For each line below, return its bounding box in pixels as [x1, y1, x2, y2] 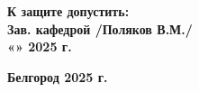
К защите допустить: [7, 2, 130, 20]
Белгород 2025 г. [7, 67, 108, 86]
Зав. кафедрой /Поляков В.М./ [7, 19, 193, 38]
